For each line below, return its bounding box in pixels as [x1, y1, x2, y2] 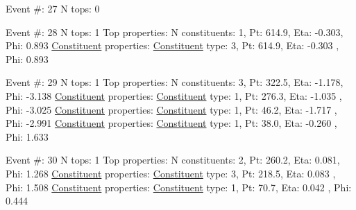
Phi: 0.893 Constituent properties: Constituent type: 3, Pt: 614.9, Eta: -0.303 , [6, 38, 339, 53]
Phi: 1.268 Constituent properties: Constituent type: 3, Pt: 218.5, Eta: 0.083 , [6, 166, 336, 180]
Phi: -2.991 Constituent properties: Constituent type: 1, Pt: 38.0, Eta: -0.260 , [6, 116, 337, 130]
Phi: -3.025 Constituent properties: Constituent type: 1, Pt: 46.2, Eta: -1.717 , [6, 102, 337, 116]
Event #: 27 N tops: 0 [6, 1, 100, 15]
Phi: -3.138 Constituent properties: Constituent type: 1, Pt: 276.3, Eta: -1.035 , [6, 88, 342, 103]
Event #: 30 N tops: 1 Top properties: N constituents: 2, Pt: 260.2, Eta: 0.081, [6, 152, 340, 167]
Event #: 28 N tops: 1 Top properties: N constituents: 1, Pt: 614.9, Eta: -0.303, [6, 24, 344, 39]
